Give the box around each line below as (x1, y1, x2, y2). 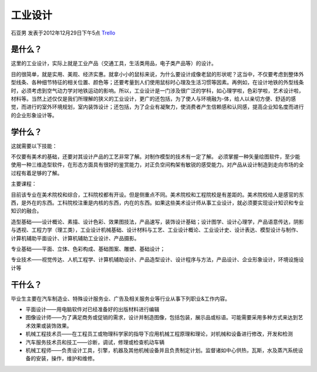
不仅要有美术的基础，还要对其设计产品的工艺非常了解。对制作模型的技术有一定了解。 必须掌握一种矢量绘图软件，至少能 (11, 153, 301, 161)
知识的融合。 (11, 207, 42, 214)
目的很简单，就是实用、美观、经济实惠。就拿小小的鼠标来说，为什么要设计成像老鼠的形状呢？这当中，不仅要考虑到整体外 (11, 70, 304, 77)
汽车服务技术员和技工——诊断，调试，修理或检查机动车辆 (25, 339, 164, 346)
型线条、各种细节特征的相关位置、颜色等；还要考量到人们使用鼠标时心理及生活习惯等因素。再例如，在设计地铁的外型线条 (11, 79, 304, 86)
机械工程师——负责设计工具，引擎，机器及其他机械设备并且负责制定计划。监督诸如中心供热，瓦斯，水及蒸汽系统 (25, 347, 298, 354)
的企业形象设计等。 (11, 111, 58, 118)
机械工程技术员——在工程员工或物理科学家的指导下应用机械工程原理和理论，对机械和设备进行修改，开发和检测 (25, 330, 293, 337)
